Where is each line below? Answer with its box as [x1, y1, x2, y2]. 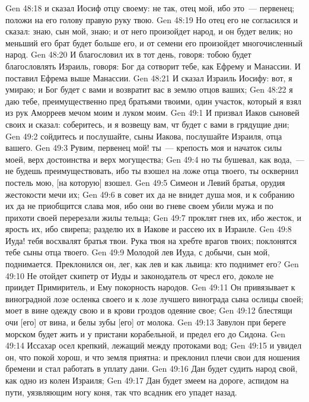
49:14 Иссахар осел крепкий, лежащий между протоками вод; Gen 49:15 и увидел [5, 339, 302, 352]
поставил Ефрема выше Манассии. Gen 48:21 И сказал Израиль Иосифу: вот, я [5, 71, 292, 84]
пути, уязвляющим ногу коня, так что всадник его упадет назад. [5, 385, 237, 398]
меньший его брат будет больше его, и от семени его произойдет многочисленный [5, 36, 302, 49]
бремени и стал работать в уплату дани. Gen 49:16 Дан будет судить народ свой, [5, 362, 298, 375]
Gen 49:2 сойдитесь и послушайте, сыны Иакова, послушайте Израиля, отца [5, 129, 282, 142]
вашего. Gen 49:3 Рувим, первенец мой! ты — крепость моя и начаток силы [5, 141, 282, 154]
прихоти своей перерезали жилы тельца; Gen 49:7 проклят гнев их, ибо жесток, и [5, 211, 302, 223]
